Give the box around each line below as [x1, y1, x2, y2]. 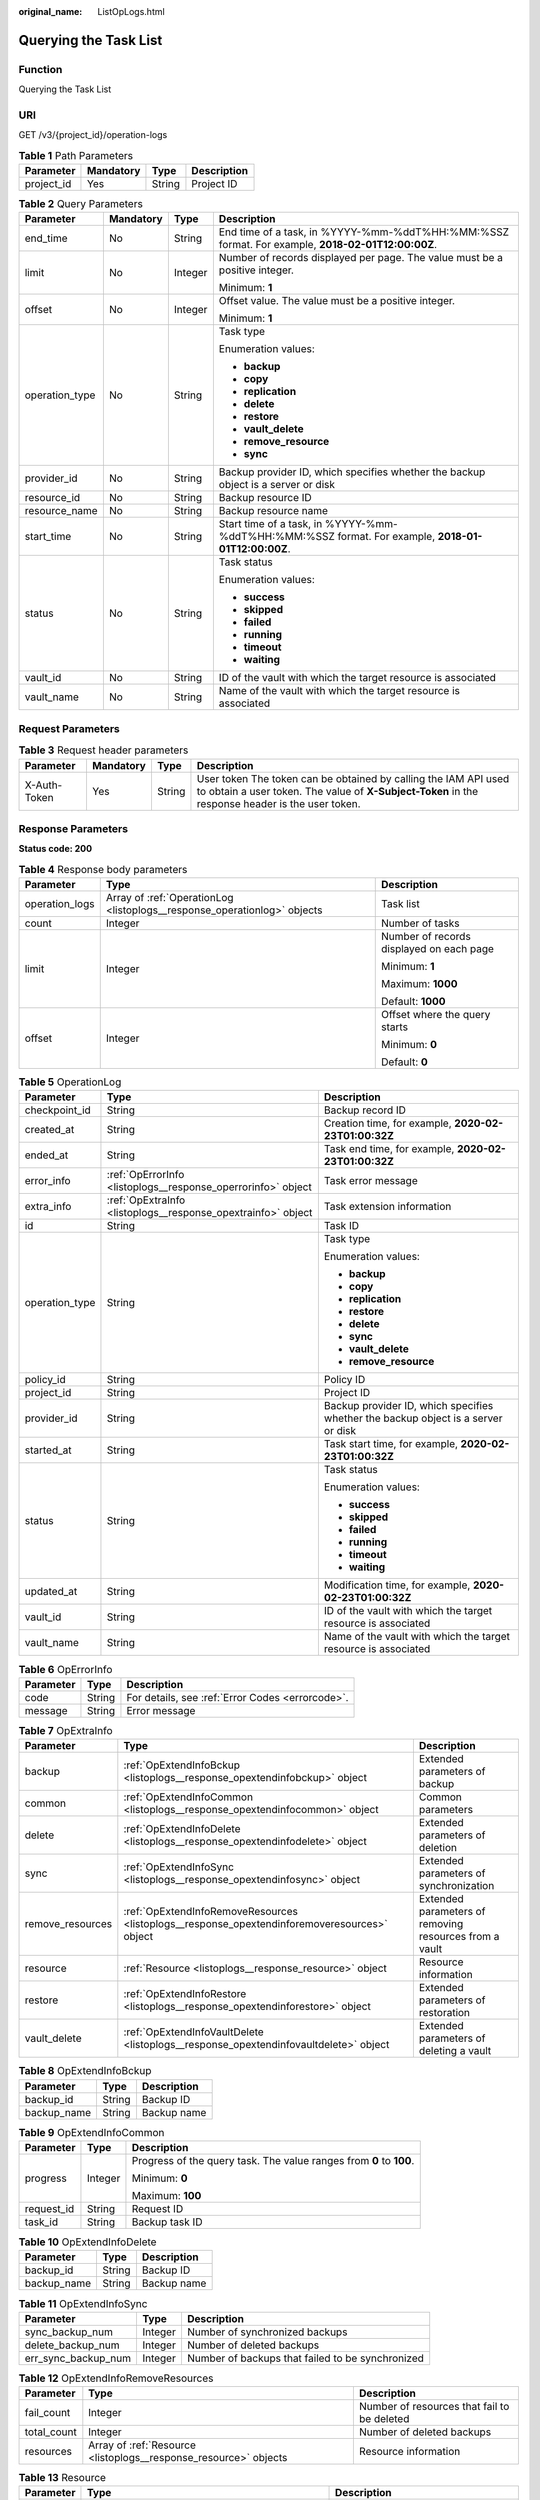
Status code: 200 [18, 843, 93, 855]
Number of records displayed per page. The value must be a [218, 251, 504, 265]
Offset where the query [381, 1008, 491, 1022]
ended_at [24, 1148, 69, 1162]
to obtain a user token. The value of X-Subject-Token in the [196, 784, 479, 798]
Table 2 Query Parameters [18, 197, 144, 211]
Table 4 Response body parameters [18, 862, 188, 876]
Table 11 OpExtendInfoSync [18, 2296, 148, 2310]
